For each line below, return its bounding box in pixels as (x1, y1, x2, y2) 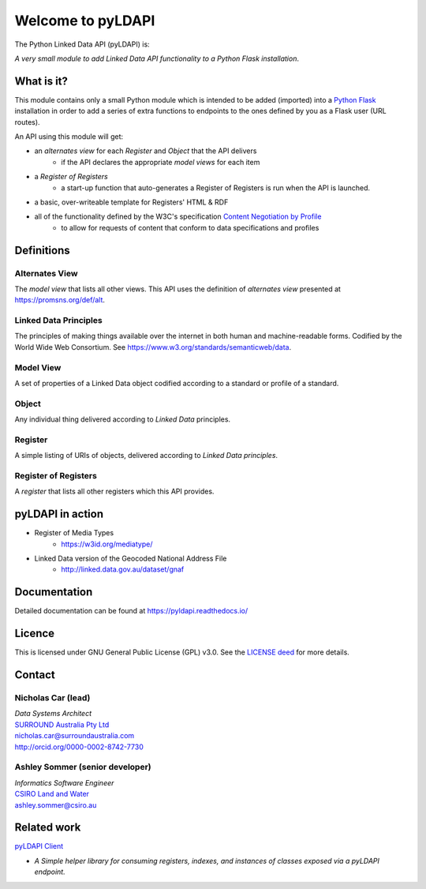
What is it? (14, 74, 69, 88)
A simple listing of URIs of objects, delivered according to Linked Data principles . (14, 451, 278, 460)
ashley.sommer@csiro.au (14, 800, 97, 809)
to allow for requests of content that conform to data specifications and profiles (61, 223, 319, 232)
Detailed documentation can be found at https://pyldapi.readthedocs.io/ (14, 606, 248, 616)
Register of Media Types (34, 528, 114, 538)
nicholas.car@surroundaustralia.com (14, 731, 135, 741)
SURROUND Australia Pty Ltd (14, 719, 110, 730)
